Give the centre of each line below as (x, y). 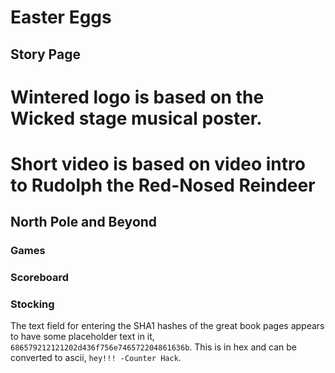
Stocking (32, 304)
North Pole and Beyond (84, 222)
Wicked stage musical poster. (136, 118)
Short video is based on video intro (158, 163)
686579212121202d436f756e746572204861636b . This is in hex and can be (153, 347)
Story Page (45, 54)
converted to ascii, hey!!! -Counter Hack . (96, 358)
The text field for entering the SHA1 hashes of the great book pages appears (167, 326)
